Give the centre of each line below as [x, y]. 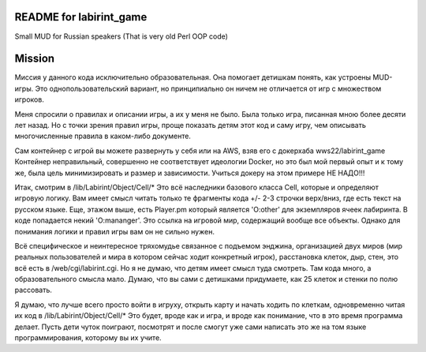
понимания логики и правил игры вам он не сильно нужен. [114, 231]
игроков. [30, 99]
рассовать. [34, 290]
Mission [35, 59]
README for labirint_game [81, 17]
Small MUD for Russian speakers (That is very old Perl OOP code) [121, 36]
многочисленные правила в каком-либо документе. [103, 136]
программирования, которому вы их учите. [88, 338]
